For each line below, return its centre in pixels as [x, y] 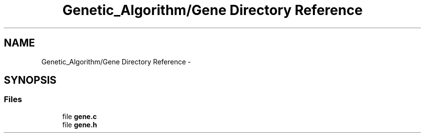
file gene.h [80, 124]
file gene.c [80, 116]
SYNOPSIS [30, 80]
